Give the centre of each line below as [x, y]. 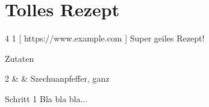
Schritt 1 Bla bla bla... [46, 98]
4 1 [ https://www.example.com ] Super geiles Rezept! [105, 38]
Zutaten [20, 58]
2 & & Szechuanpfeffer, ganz [57, 78]
